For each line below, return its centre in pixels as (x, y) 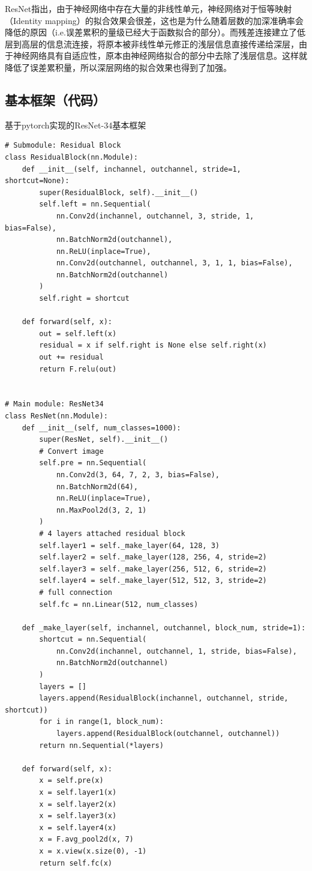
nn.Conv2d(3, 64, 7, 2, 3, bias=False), (138, 475)
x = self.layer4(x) (78, 827)
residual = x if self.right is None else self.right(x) (153, 345)
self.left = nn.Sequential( (95, 204)
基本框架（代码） (55, 99)
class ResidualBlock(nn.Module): (71, 157)
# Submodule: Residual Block (63, 146)
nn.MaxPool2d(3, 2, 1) (101, 510)
